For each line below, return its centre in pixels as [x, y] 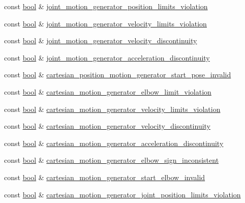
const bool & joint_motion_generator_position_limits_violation [106, 6]
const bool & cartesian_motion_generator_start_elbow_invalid [105, 177]
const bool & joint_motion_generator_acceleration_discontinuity [107, 57]
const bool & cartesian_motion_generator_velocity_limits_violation [112, 109]
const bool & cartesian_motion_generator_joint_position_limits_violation [122, 194]
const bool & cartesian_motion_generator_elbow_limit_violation [108, 91]
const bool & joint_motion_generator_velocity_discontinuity [101, 40]
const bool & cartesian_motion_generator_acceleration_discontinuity [114, 143]
